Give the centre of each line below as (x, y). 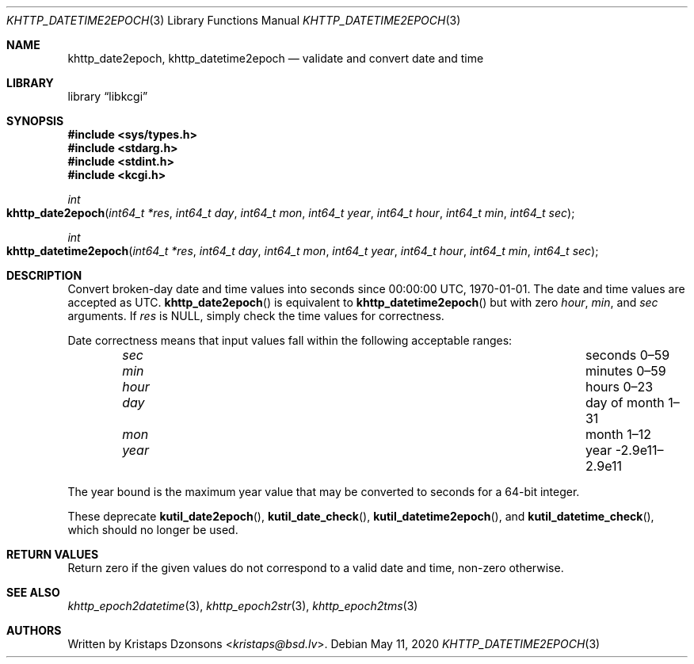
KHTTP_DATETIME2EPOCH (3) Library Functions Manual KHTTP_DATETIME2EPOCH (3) (234, 20)
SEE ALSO (33, 592)
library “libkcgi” (108, 96)
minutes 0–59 (625, 371)
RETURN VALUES (53, 554)
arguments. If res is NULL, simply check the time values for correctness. (256, 316)
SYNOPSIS (35, 121)
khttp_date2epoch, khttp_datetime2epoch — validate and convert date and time (276, 58)
